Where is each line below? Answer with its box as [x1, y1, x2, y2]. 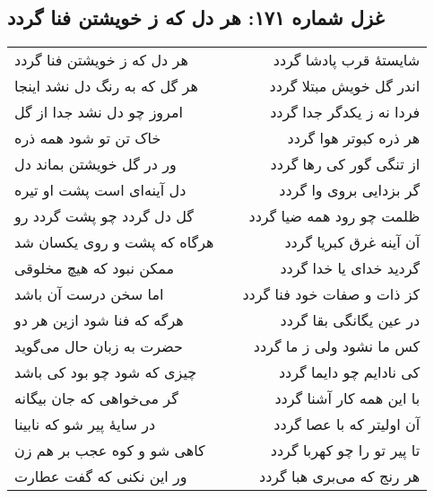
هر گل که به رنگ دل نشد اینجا [14, 75, 198, 97]
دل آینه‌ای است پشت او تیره [14, 179, 187, 201]
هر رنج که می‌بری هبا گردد [259, 466, 421, 487]
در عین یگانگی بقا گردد [280, 310, 421, 331]
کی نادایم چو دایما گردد [278, 362, 421, 383]
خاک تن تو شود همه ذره [14, 127, 161, 149]
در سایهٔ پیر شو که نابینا [14, 414, 156, 435]
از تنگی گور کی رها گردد [270, 153, 421, 175]
